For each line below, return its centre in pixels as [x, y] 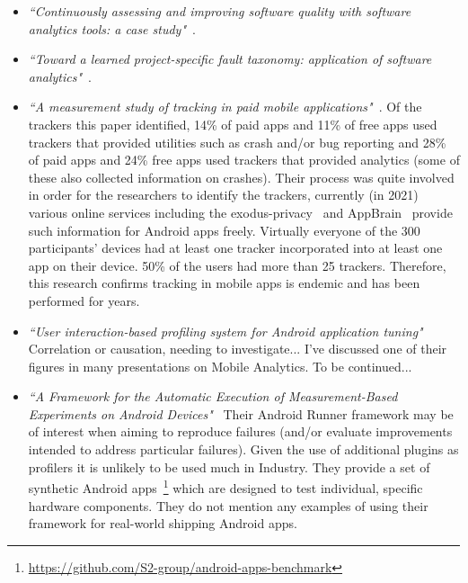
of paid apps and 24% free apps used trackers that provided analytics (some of [244, 160]
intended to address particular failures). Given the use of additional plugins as [243, 449]
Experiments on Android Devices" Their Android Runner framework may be [241, 413]
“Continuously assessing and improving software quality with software [220, 11]
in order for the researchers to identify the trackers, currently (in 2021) [223, 195]
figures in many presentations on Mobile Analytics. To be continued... [220, 366]
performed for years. [84, 300]
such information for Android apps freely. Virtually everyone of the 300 [224, 230]
